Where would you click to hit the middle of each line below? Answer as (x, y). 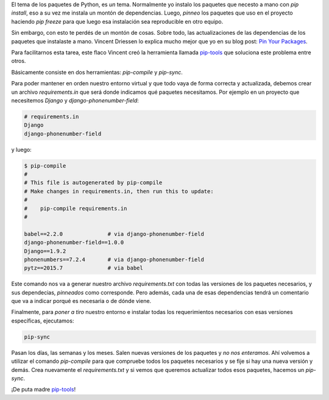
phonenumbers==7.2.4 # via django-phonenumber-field (114, 259)
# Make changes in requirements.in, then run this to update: (119, 191)
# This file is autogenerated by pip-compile (93, 183)
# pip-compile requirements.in (76, 208)
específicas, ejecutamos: (43, 321)
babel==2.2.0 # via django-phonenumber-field (114, 234)
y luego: (21, 149)
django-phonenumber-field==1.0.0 (74, 243)
